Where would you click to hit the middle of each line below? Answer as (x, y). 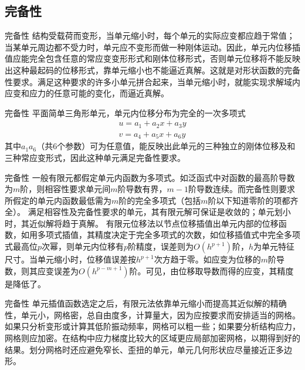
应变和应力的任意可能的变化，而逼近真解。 (87, 93)
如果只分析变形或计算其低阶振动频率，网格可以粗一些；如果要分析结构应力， (152, 326)
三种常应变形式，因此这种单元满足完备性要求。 (95, 157)
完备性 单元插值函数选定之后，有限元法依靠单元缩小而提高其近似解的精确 (146, 303)
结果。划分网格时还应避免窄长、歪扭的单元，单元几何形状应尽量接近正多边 (148, 349)
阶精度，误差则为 (161, 246)
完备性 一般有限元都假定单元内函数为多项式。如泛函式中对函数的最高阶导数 (150, 177)
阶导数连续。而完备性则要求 (242, 189)
